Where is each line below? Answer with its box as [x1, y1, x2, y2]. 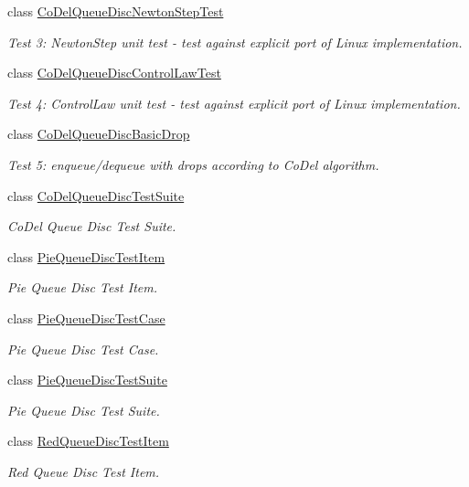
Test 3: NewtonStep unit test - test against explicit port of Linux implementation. [7, 32, 463, 51]
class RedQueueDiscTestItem [7, 431, 169, 450]
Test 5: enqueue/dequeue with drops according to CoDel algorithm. [7, 154, 379, 174]
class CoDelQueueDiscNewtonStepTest [7, 2, 224, 20]
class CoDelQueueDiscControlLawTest [7, 63, 221, 82]
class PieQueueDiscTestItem [7, 247, 165, 266]
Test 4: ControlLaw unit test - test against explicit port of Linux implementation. [7, 93, 461, 112]
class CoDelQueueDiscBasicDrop [7, 124, 190, 143]
